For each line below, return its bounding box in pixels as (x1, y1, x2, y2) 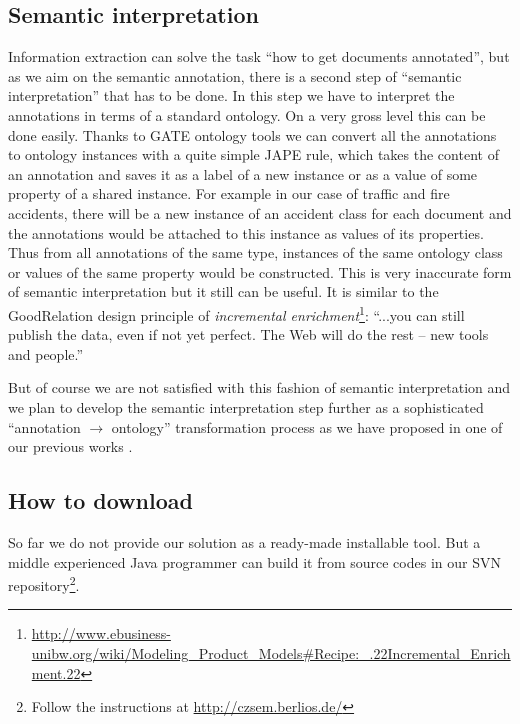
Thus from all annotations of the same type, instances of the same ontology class (8, 242, 503, 263)
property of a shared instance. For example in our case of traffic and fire (8, 183, 450, 204)
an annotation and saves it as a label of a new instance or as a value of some (8, 163, 478, 184)
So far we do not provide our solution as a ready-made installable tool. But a (8, 531, 481, 552)
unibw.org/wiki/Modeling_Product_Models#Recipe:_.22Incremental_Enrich (31, 642, 511, 663)
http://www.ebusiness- (31, 623, 171, 644)
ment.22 (31, 662, 81, 683)
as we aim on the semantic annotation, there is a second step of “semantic (8, 65, 462, 86)
